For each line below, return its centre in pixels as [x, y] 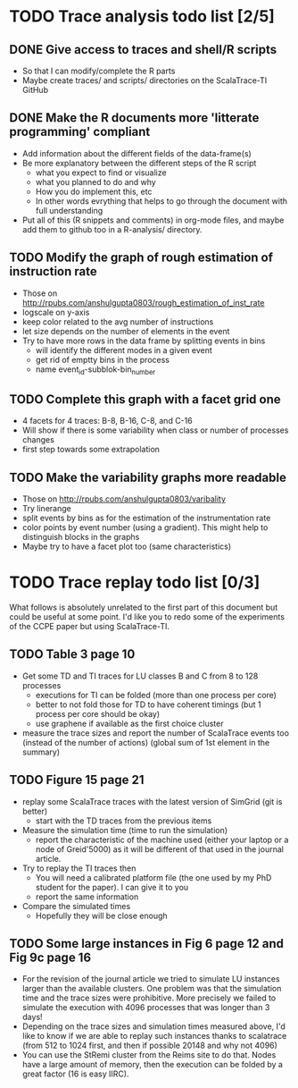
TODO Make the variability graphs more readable [148, 477]
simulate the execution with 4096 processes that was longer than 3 [146, 1008]
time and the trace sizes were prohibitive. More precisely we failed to [149, 998]
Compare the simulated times [76, 906]
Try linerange [46, 509]
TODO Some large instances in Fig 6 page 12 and [146, 944]
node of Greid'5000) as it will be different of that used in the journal [159, 849]
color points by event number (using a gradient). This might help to [145, 527]
